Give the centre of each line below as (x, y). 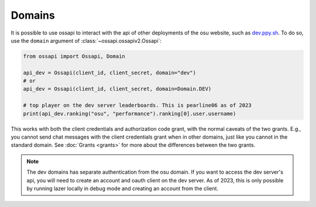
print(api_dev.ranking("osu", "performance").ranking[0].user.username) (130, 113)
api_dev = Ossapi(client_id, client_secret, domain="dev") (109, 73)
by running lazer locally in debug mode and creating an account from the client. (123, 188)
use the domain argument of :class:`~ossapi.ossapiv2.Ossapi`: (86, 40)
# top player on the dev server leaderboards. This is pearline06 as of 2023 (137, 106)
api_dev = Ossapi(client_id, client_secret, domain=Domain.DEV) (117, 89)
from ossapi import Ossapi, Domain (74, 56)
